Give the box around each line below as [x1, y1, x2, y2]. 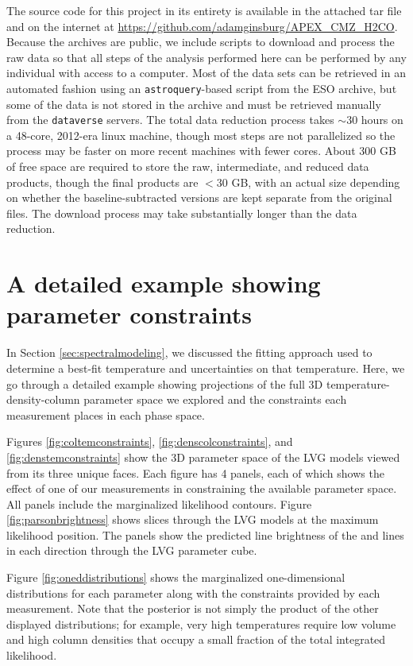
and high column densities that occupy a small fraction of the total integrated [6, 631, 386, 648]
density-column [6, 391, 80, 408]
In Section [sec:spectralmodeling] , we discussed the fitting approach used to [6, 344, 372, 361]
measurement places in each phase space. [6, 406, 205, 423]
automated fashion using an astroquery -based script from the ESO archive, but [6, 79, 397, 96]
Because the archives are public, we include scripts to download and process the [6, 33, 395, 50]
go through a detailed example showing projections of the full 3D [6, 375, 323, 392]
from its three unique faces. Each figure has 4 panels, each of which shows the [6, 464, 384, 481]
